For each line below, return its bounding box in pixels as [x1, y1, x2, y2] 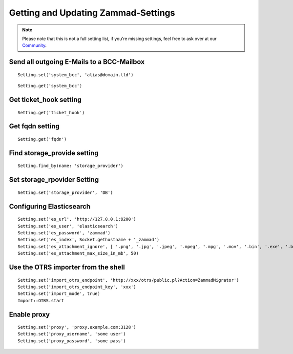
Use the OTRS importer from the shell [9, 263, 125, 271]
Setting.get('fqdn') [18, 136, 67, 142]
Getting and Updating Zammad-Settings [9, 7, 175, 18]
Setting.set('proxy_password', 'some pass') [18, 338, 126, 344]
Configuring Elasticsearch [9, 202, 90, 210]
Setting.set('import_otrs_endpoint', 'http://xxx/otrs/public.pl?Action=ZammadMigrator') [18, 277, 239, 283]
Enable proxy [9, 310, 50, 318]
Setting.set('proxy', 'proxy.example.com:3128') [18, 325, 136, 330]
